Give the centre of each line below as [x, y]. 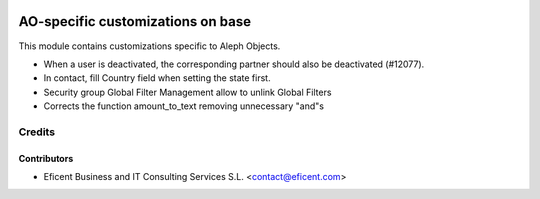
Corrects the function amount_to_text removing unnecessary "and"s [184, 106]
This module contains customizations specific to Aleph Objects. [149, 46]
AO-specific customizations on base [135, 21]
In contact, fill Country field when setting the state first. [157, 78]
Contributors [46, 158]
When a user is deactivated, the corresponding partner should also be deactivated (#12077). [234, 64]
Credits [36, 132]
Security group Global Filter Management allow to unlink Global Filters [187, 92]
